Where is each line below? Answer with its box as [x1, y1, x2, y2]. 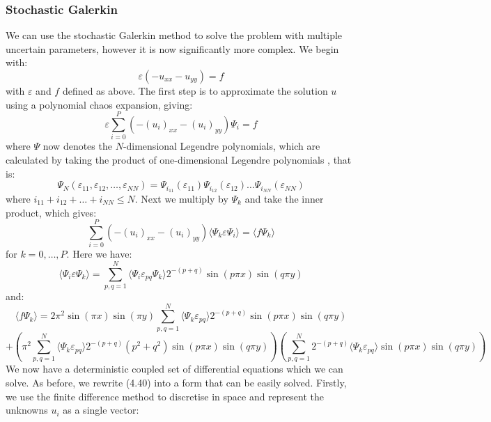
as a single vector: [63, 403, 139, 417]
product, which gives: [6, 205, 97, 219]
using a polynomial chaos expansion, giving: [6, 97, 193, 111]
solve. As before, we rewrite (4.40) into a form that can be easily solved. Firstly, [6, 375, 347, 390]
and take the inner [244, 191, 324, 205]
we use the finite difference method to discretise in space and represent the [6, 389, 325, 403]
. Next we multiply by [134, 191, 228, 205]
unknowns [6, 403, 48, 417]
